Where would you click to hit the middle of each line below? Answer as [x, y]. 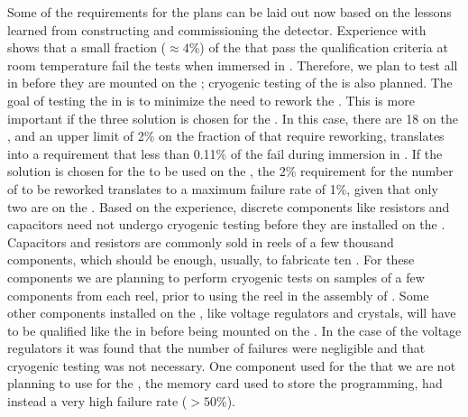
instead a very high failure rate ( [97, 401]
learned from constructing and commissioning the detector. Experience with [217, 29]
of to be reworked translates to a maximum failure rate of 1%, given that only [223, 188]
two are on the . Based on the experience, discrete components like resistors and [229, 206]
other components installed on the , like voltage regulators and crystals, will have [232, 313]
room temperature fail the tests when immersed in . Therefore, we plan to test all [233, 65]
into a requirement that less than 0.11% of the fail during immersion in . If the [225, 153]
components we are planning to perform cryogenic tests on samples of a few [216, 277]
